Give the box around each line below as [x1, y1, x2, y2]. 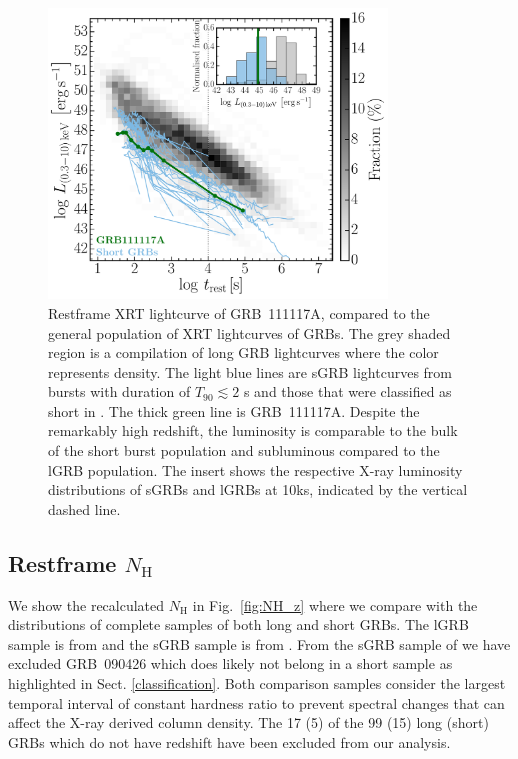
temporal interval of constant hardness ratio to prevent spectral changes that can [8, 692, 505, 713]
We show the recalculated [8, 594, 165, 615]
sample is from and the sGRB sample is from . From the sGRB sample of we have [8, 633, 511, 654]
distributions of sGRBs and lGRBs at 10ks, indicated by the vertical [48, 479, 468, 500]
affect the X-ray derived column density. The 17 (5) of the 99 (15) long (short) [8, 712, 489, 733]
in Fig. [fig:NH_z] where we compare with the [192, 594, 478, 615]
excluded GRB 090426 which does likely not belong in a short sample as [8, 653, 453, 674]
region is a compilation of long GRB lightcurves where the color [48, 342, 439, 363]
